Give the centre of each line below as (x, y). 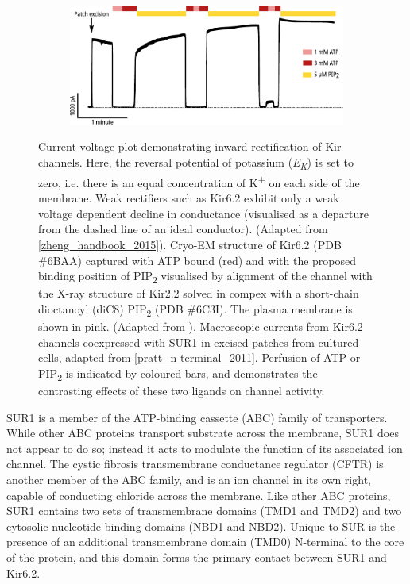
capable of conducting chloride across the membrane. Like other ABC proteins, (199, 495)
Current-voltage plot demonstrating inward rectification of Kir (190, 146)
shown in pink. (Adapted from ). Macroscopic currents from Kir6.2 (201, 327)
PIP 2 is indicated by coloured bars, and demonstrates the (178, 374)
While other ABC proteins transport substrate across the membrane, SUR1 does (203, 433)
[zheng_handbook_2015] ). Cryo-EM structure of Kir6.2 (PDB (190, 245)
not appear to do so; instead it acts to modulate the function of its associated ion (205, 448)
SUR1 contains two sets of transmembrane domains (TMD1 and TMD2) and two (204, 511)
